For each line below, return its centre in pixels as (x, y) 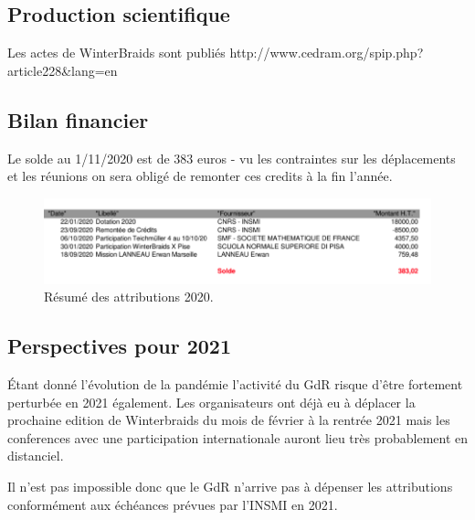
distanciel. (36, 456)
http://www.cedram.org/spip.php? (327, 53)
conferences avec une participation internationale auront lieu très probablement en (238, 437)
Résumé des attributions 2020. (129, 297)
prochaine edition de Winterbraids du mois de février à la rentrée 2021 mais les (229, 420)
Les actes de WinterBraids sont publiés (116, 53)
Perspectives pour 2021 (119, 346)
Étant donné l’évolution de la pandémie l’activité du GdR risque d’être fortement (235, 383)
